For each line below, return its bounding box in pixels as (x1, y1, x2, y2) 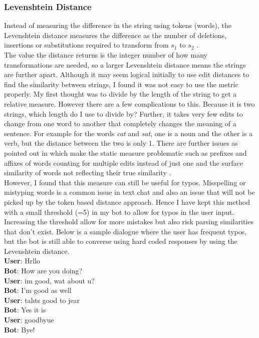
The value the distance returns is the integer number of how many (4, 50, 207, 60)
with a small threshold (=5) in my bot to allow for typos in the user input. (4, 206, 234, 217)
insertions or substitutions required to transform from (4, 40, 169, 50)
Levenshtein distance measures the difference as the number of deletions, (4, 30, 227, 40)
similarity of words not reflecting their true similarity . (4, 167, 171, 178)
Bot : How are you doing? (4, 265, 83, 276)
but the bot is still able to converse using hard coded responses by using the (4, 236, 237, 246)
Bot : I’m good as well (4, 285, 72, 295)
